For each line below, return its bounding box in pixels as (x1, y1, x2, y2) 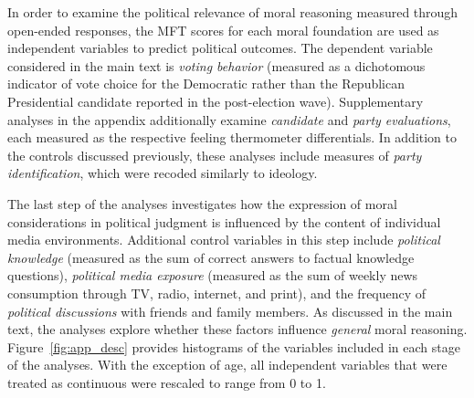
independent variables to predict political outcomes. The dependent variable (7, 38, 433, 58)
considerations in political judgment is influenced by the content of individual (7, 212, 441, 231)
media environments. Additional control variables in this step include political (7, 230, 440, 249)
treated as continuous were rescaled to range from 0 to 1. (7, 372, 326, 392)
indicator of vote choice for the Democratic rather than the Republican (7, 74, 405, 93)
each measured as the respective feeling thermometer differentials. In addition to (7, 128, 458, 147)
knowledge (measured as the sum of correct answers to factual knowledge (7, 247, 415, 267)
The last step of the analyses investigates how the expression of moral (7, 194, 397, 213)
